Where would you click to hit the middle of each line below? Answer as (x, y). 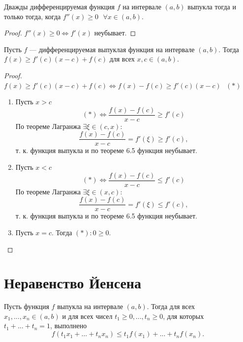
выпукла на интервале (90, 306)
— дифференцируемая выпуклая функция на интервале (112, 49)
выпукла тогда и (212, 6)
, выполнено (69, 326)
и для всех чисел (87, 316)
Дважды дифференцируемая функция (59, 6)
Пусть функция (27, 306)
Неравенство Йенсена (73, 283)
